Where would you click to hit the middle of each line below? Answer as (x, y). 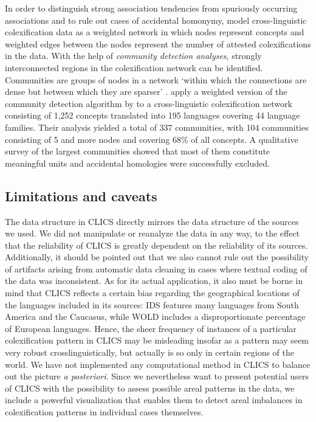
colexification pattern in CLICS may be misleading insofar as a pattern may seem (157, 340)
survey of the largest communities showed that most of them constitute (138, 151)
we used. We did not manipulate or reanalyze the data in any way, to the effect (153, 233)
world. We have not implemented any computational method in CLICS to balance (158, 364)
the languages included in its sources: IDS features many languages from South (152, 304)
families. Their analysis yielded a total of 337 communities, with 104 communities (157, 127)
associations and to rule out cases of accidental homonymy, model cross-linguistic (156, 20)
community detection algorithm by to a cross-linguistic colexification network (149, 103)
